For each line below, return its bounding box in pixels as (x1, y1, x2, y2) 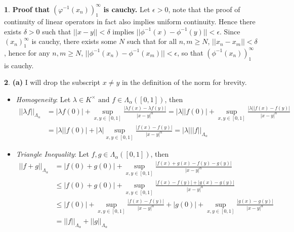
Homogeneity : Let (16, 94, 71, 104)
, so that (177, 47, 203, 58)
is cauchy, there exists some (31, 36, 117, 47)
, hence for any (4, 47, 50, 58)
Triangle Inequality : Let (16, 149, 89, 159)
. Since (220, 26, 240, 36)
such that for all (127, 36, 177, 47)
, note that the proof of (168, 4, 240, 14)
